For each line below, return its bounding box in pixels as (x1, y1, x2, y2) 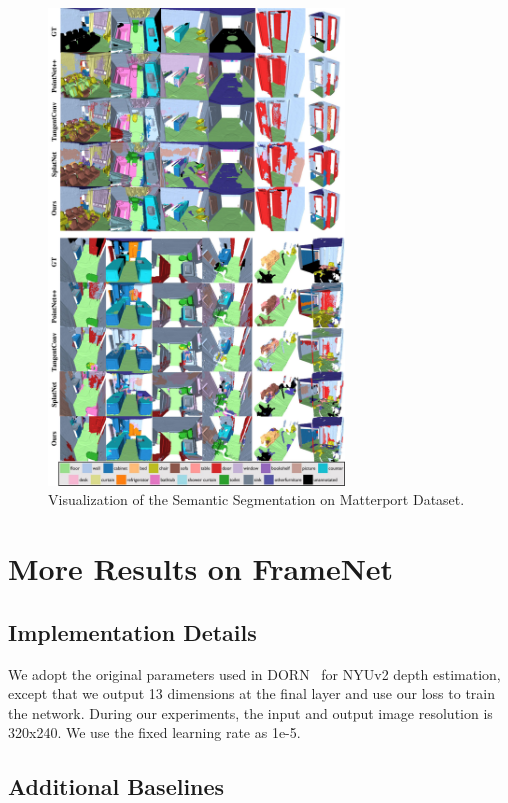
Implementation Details (8, 616, 257, 647)
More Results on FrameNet (8, 548, 394, 589)
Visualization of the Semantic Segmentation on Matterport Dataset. (48, 489, 465, 510)
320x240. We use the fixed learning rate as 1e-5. (8, 722, 301, 743)
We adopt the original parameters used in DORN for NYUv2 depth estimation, (8, 663, 501, 684)
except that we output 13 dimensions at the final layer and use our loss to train (8, 683, 495, 704)
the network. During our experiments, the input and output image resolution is (8, 702, 493, 723)
